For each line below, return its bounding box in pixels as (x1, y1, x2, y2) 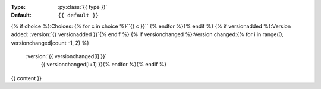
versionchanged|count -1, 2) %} (11, 39, 89, 46)
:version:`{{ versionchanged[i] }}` (26, 52, 107, 59)
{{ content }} (11, 74, 42, 81)
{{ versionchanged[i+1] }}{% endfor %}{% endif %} (40, 61, 167, 68)
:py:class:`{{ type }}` (58, 4, 108, 10)
